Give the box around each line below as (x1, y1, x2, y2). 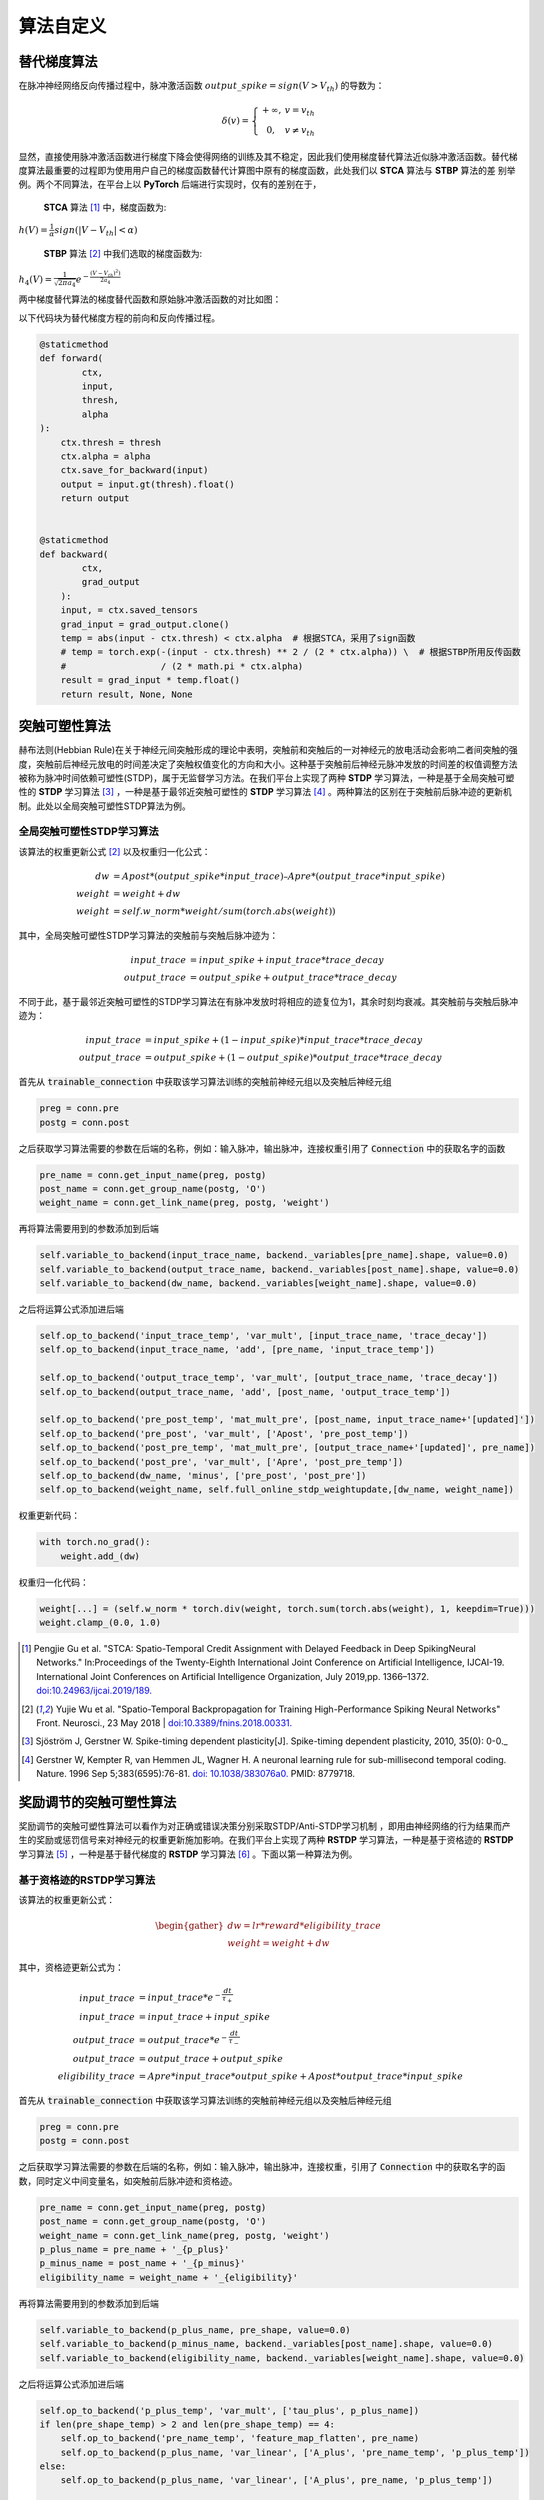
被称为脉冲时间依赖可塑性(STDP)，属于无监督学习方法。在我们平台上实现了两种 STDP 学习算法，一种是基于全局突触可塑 (18, 771, 515, 784)
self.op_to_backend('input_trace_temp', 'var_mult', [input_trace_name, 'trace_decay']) (39, 1330, 489, 1341)
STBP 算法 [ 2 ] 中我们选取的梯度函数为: (43, 247, 203, 259)
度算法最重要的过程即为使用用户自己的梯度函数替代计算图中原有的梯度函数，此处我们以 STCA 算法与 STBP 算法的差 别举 (18, 164, 516, 176)
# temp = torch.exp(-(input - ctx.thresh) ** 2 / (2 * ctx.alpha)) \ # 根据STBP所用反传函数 (60, 646, 522, 658)
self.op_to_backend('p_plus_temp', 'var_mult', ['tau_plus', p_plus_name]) (39, 2405, 420, 2416)
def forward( (39, 353, 104, 364)
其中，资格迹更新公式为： (18, 1961, 124, 1973)
